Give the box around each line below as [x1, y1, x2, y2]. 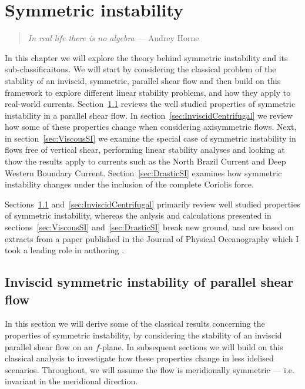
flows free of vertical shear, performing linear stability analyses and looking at [5, 143, 285, 156]
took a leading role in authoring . [5, 244, 125, 256]
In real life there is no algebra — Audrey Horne [28, 32, 199, 44]
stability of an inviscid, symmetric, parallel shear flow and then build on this [5, 74, 281, 86]
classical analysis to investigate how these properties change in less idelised [5, 352, 274, 364]
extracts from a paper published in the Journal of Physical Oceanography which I [5, 232, 299, 244]
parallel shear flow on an [5, 340, 93, 353]
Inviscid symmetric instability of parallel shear [5, 273, 294, 291]
